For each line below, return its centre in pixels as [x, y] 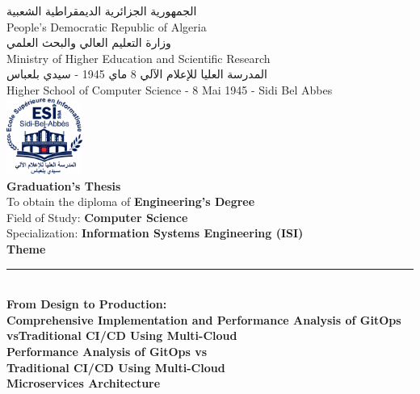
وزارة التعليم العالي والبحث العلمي [89, 42]
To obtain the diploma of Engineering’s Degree [131, 201]
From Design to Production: [87, 304]
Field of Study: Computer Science [97, 217]
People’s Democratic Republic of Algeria [107, 26]
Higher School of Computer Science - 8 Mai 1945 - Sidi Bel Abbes [170, 89]
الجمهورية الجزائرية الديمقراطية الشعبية [102, 10]
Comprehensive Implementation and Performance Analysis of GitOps [204, 319]
